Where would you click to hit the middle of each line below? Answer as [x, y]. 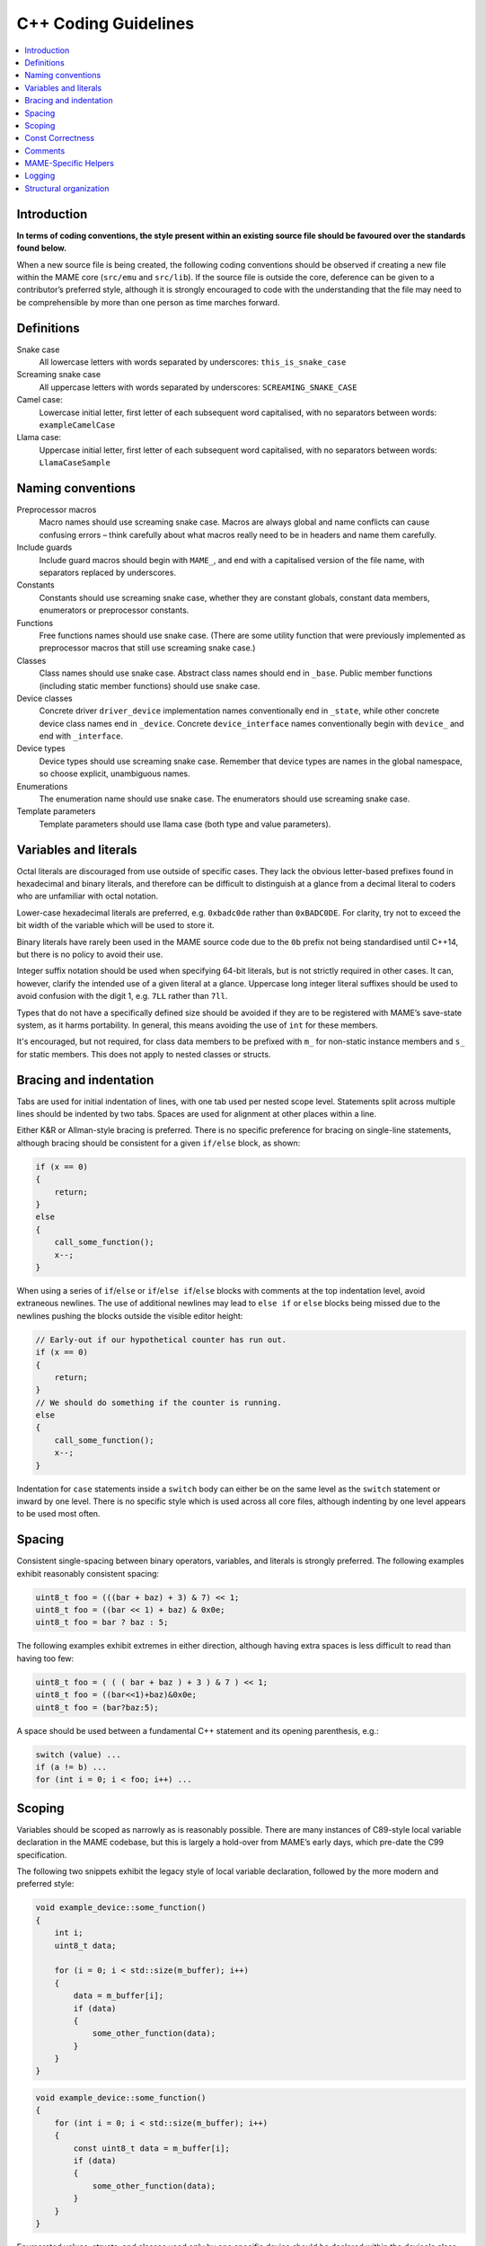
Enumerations [42, 786]
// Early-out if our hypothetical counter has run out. [161, 1340]
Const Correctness [59, 138]
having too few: [45, 1658]
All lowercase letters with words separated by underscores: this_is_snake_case [193, 362]
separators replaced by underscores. [108, 572]
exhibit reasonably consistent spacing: [88, 1573]
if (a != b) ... [71, 1767]
